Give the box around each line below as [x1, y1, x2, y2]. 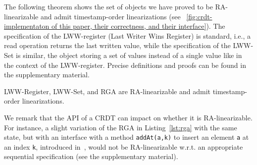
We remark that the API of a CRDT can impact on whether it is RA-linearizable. [4, 112, 253, 122]
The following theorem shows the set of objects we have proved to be [4, 1, 213, 11]
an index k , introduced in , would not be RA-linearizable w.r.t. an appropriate [4, 141, 243, 152]
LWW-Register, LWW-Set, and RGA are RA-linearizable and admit [4, 86, 210, 96]
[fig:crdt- [186, 11, 212, 21]
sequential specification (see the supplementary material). [4, 151, 178, 162]
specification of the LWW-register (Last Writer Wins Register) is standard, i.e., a [4, 30, 251, 41]
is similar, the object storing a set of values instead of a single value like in [16, 50, 242, 60]
